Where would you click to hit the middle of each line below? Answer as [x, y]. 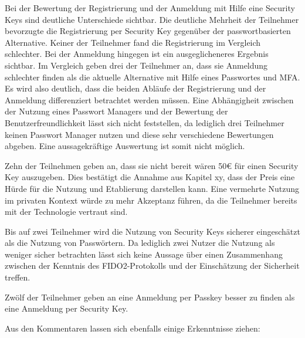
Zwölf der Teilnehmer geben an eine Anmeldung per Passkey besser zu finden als [150, 297]
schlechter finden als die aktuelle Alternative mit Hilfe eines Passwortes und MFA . [152, 77]
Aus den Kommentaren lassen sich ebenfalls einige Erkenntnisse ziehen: [133, 328]
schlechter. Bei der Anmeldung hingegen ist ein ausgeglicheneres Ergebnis [137, 54]
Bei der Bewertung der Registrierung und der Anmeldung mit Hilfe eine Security [150, 8]
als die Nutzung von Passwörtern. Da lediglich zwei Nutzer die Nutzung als [140, 243]
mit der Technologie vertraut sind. [66, 212]
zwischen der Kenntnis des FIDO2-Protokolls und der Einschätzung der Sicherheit [152, 266]
